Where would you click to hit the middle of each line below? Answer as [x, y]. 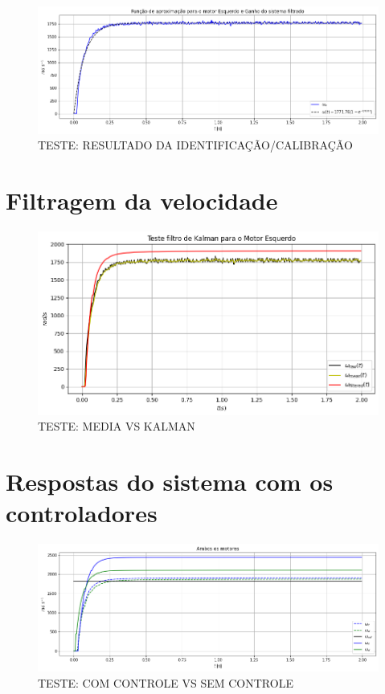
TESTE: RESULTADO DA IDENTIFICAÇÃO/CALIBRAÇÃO [195, 145]
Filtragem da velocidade [142, 200]
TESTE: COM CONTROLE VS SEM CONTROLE [166, 682]
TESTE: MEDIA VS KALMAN [117, 426]
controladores [82, 513]
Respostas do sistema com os [170, 482]
